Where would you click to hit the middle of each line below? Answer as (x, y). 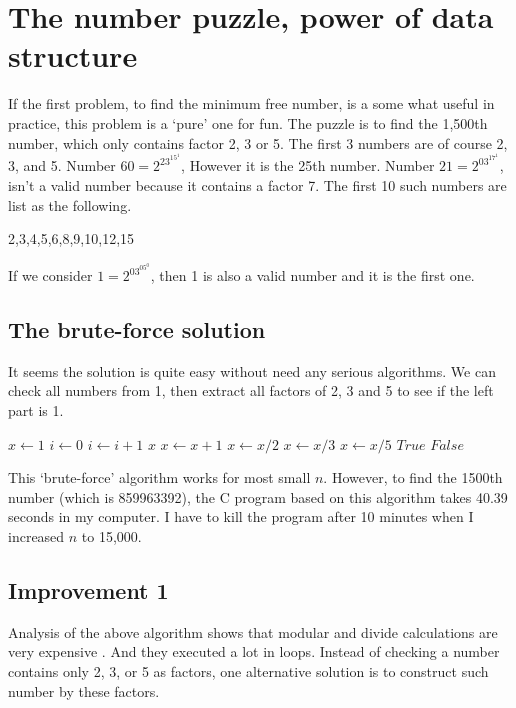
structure (73, 55)
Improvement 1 (88, 590)
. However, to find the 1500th (413, 477)
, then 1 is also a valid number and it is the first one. (312, 275)
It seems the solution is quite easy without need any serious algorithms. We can (252, 370)
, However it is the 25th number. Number (308, 165)
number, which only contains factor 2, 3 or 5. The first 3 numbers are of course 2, (258, 142)
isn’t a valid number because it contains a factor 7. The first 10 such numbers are (257, 185)
